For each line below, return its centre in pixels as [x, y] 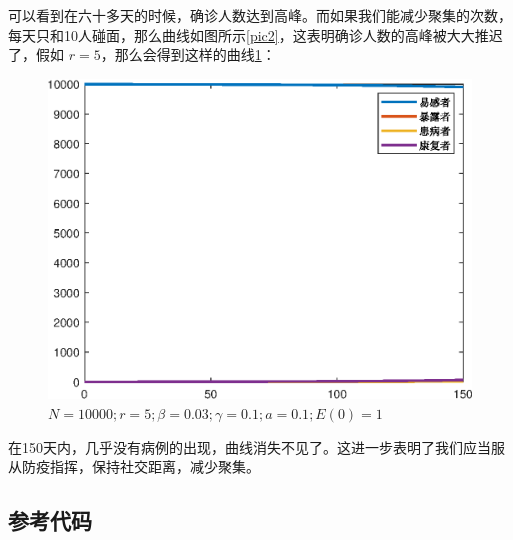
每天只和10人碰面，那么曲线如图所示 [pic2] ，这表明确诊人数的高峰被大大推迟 [255, 34]
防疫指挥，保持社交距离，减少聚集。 [140, 466]
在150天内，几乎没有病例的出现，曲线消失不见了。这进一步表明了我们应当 [249, 446]
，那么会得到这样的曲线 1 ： [188, 54]
